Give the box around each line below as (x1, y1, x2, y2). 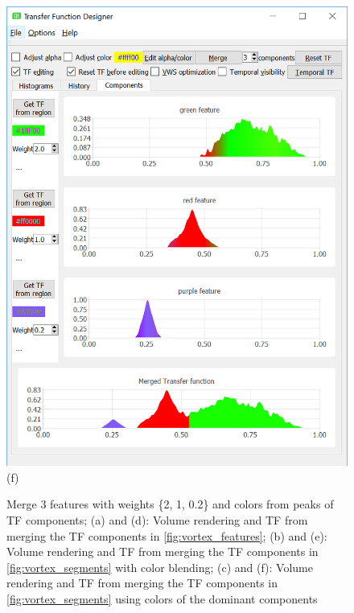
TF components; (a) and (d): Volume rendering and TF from (6, 512, 308, 529)
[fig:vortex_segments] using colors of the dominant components (6, 590, 318, 607)
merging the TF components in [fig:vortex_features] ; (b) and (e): (6, 527, 327, 544)
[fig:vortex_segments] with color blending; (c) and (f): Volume (6, 558, 313, 575)
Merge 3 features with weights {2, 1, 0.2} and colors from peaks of (6, 496, 334, 512)
